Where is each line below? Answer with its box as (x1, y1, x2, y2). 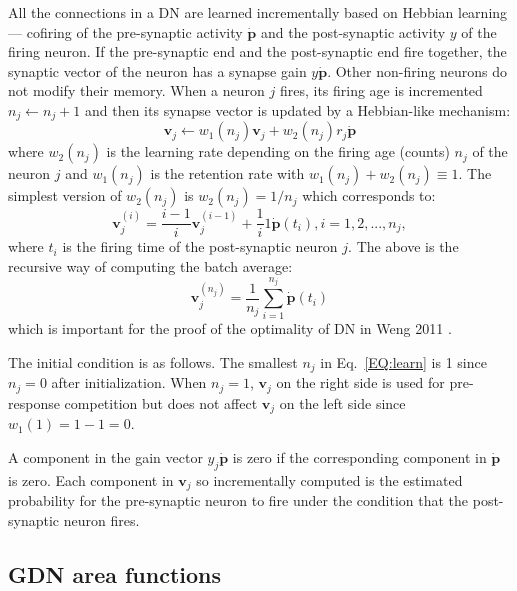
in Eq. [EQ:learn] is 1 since (320, 352, 487, 373)
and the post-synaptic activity (260, 21, 446, 42)
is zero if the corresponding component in (232, 446, 487, 467)
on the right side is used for (276, 372, 445, 393)
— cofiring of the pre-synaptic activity (8, 21, 243, 42)
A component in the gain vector (8, 446, 203, 467)
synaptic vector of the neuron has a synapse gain (8, 60, 307, 81)
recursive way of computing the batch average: (8, 256, 293, 277)
